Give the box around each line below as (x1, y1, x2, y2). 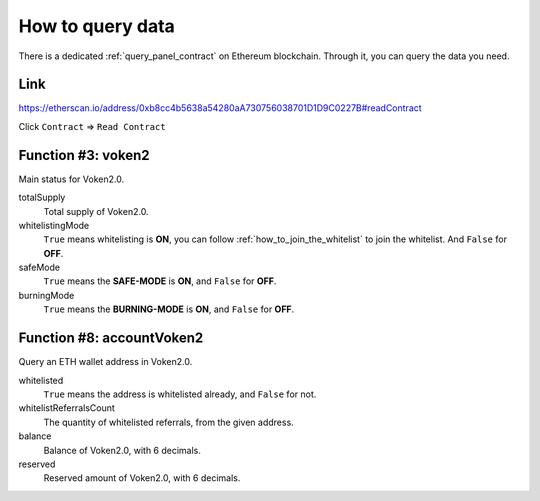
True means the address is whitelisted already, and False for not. (43, 388, 317, 400)
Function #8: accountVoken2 (18, 330, 204, 347)
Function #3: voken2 (18, 146, 150, 164)
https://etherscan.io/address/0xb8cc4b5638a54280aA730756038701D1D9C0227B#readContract (18, 102, 422, 114)
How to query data (18, 15, 175, 37)
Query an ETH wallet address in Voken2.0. (18, 356, 193, 368)
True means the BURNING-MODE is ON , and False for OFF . (43, 303, 295, 315)
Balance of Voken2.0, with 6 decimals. (43, 444, 202, 456)
